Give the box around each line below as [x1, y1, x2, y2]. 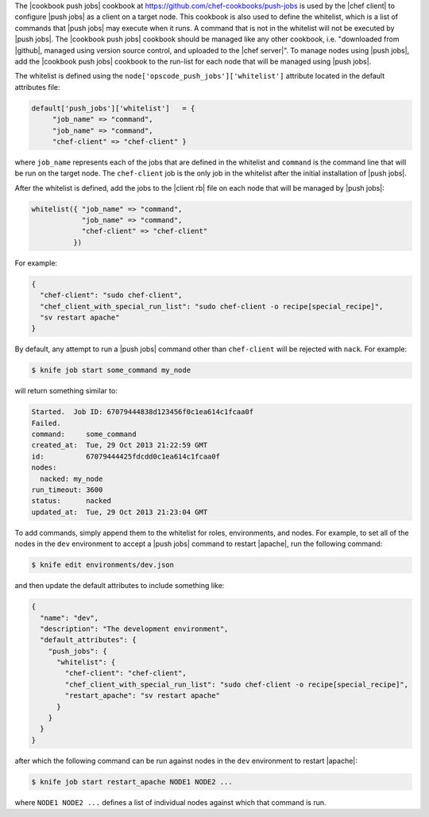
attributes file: [14, 82, 60, 91]
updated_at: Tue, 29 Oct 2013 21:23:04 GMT [31, 507, 208, 517]
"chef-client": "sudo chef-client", [40, 291, 183, 300]
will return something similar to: [14, 386, 118, 396]
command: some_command [31, 430, 137, 439]
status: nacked [31, 497, 111, 505]
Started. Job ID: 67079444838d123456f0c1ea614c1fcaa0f [31, 408, 254, 416]
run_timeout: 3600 [31, 486, 103, 494]
